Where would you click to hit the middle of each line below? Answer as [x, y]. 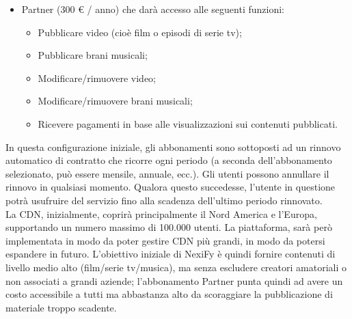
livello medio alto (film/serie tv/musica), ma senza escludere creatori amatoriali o [176, 267]
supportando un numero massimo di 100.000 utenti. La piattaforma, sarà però [169, 227]
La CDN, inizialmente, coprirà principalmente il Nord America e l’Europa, [161, 213]
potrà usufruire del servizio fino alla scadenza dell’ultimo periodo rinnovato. [164, 200]
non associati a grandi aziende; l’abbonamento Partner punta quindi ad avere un [174, 280]
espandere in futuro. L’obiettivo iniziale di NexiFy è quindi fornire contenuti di [171, 254]
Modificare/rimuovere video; [97, 78]
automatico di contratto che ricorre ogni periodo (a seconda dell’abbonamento [169, 160]
